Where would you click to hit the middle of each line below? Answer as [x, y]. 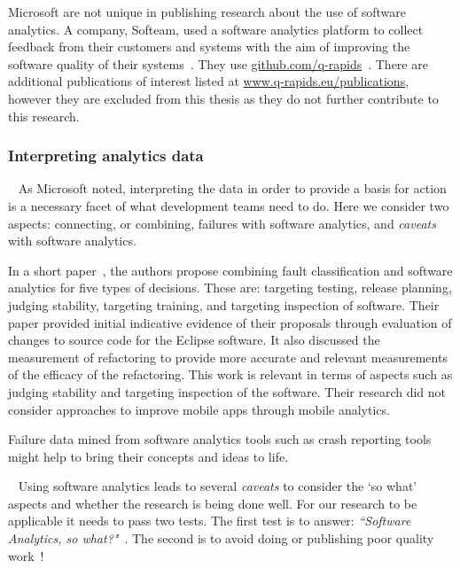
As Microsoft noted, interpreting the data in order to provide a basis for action [232, 188]
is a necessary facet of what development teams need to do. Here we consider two [229, 205]
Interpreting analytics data [106, 156]
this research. [44, 116]
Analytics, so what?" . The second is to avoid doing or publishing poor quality [221, 538]
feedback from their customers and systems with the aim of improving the [209, 47]
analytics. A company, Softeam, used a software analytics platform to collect [216, 29]
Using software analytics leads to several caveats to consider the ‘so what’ [218, 486]
